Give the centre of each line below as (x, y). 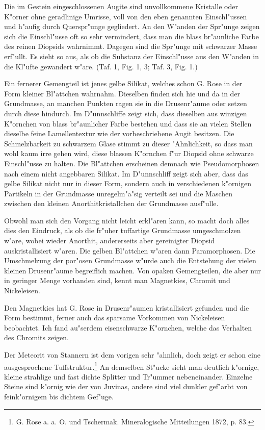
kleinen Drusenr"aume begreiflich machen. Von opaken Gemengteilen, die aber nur (132, 270)
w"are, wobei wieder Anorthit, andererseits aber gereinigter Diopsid (110, 241)
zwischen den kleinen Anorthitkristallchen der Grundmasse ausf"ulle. (111, 203)
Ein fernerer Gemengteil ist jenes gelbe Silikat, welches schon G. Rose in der (123, 83)
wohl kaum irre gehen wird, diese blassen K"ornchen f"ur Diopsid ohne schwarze (129, 153)
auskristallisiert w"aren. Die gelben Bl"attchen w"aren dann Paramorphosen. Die (130, 250)
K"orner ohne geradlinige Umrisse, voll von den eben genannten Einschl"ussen (126, 16)
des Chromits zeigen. (36, 337)
